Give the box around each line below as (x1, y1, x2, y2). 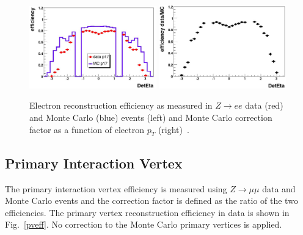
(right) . (158, 123, 189, 136)
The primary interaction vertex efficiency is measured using (5, 182, 227, 195)
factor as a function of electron (29, 123, 144, 136)
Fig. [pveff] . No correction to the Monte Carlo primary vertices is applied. (5, 218, 282, 231)
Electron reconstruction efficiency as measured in (29, 99, 213, 112)
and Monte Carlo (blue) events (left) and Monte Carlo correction (29, 110, 272, 123)
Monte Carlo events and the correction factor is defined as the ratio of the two (5, 194, 298, 207)
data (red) (245, 99, 283, 112)
